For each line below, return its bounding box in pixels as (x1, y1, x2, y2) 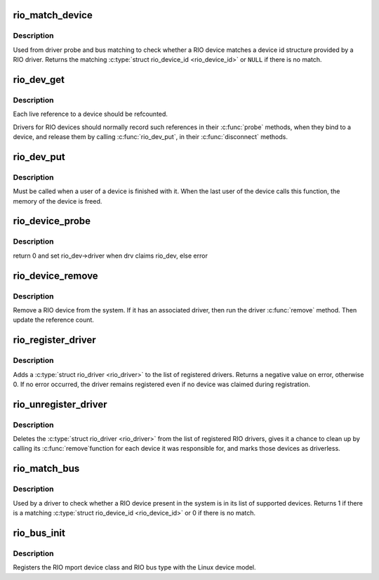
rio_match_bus (13, 463, 80, 475)
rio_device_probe (13, 215, 91, 228)
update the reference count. (13, 316, 95, 324)
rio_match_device (13, 9, 93, 21)
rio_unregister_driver (13, 398, 108, 410)
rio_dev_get (13, 74, 65, 86)
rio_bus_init (13, 527, 66, 539)
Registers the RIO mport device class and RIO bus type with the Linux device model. (13, 563, 256, 572)
